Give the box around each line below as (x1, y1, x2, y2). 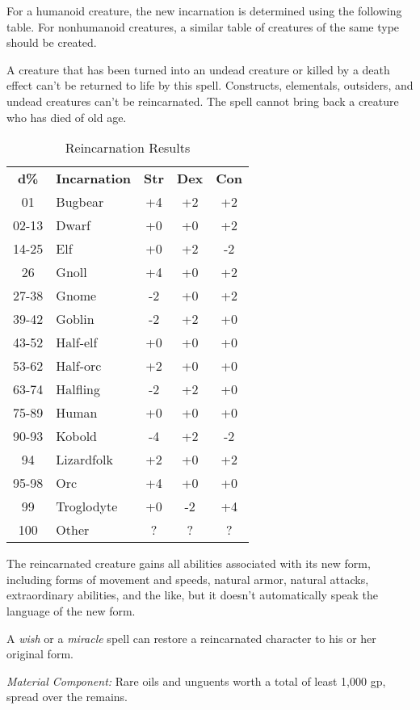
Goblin (56, 309, 94, 329)
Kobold (56, 426, 98, 446)
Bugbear (56, 192, 104, 212)
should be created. (6, 34, 97, 51)
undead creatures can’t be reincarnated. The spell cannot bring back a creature (6, 92, 399, 109)
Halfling (56, 380, 101, 399)
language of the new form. (6, 602, 136, 619)
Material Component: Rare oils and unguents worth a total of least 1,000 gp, (6, 672, 386, 689)
